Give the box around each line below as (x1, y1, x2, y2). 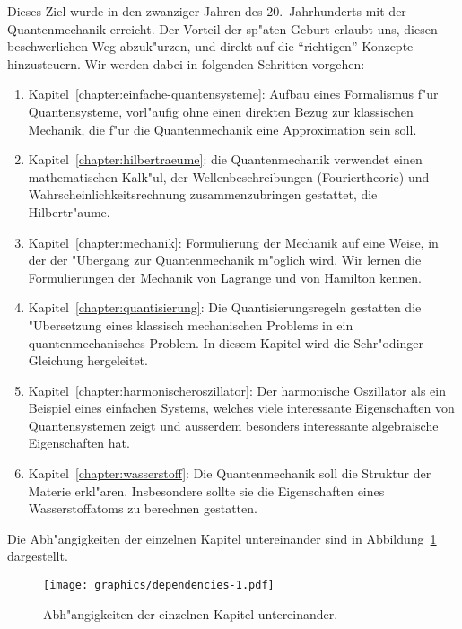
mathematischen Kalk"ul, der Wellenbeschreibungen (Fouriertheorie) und (28, 167, 430, 186)
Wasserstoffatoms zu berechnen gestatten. (28, 499, 257, 518)
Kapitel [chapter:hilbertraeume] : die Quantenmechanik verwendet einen (28, 150, 423, 169)
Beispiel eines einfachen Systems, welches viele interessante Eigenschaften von (28, 398, 455, 417)
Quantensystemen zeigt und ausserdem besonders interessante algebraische (28, 415, 439, 434)
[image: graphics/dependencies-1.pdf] (43, 579, 275, 592)
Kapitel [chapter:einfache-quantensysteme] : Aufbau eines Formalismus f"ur (28, 84, 439, 103)
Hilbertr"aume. (28, 202, 110, 221)
